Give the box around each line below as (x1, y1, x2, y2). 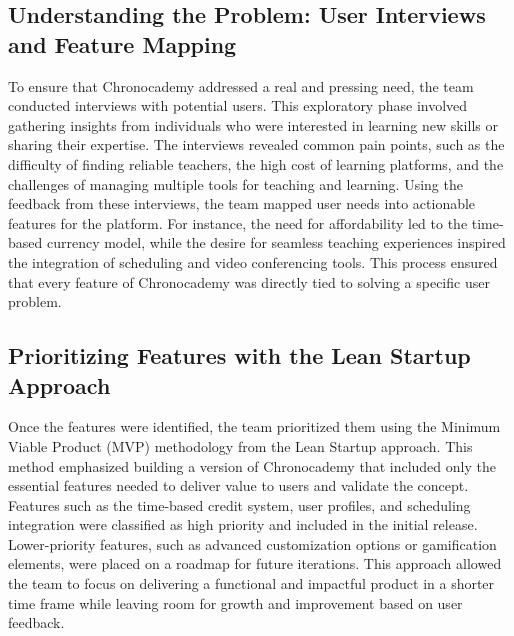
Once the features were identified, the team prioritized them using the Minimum (8, 416, 501, 437)
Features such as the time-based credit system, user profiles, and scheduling (8, 494, 471, 515)
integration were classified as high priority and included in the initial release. (8, 514, 478, 535)
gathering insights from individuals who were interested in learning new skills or (8, 114, 498, 135)
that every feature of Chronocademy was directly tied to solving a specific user (8, 271, 490, 292)
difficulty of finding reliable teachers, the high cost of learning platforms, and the (8, 153, 504, 174)
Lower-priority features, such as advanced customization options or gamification (8, 533, 497, 554)
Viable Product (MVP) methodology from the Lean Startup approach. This (8, 435, 473, 456)
